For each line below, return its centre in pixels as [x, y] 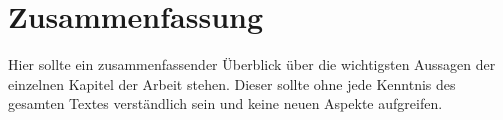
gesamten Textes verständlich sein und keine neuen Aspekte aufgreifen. [225, 103]
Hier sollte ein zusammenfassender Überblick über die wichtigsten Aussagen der [252, 64]
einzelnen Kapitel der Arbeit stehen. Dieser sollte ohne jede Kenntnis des [232, 83]
